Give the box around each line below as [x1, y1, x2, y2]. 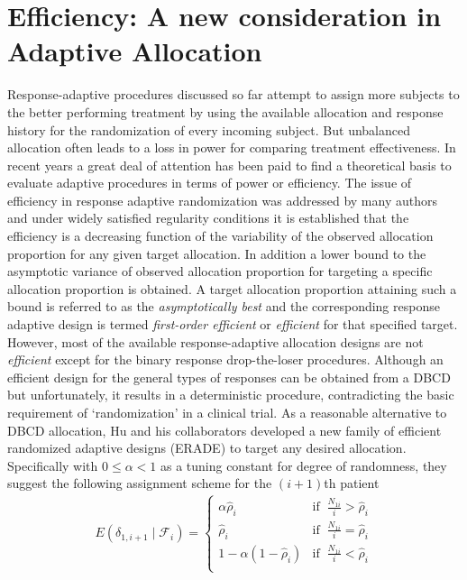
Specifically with [7, 456, 98, 474]
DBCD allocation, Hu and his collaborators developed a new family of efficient [7, 420, 442, 439]
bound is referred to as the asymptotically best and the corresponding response [7, 297, 440, 316]
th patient [324, 474, 380, 493]
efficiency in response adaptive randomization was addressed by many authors [7, 190, 437, 209]
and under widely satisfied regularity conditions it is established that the [7, 208, 409, 227]
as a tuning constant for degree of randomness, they [160, 456, 447, 474]
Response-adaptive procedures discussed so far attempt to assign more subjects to [7, 85, 460, 104]
